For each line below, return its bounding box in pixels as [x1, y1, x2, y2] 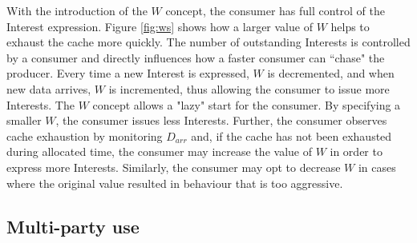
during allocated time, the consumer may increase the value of [6, 143, 312, 160]
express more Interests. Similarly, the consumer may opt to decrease [6, 158, 341, 175]
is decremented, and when [267, 65, 395, 82]
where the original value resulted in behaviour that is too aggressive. [6, 174, 343, 191]
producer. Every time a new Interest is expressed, [6, 65, 249, 82]
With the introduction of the [6, 2, 148, 18]
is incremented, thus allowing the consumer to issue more [108, 80, 390, 97]
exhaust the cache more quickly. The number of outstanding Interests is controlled [6, 34, 411, 50]
